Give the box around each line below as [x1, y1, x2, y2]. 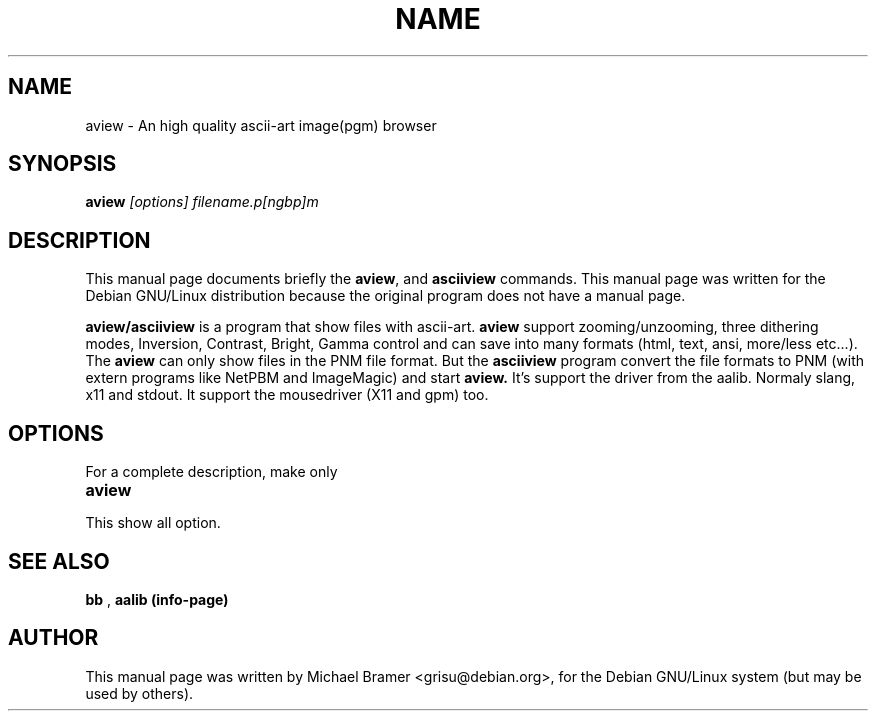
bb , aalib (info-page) [85, 590, 229, 608]
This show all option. [85, 514, 221, 532]
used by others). [85, 684, 194, 702]
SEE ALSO [8, 548, 110, 574]
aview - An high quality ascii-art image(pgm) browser [85, 116, 437, 134]
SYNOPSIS [8, 151, 117, 177]
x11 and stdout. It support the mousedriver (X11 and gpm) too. [85, 386, 489, 404]
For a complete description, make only [85, 463, 338, 481]
